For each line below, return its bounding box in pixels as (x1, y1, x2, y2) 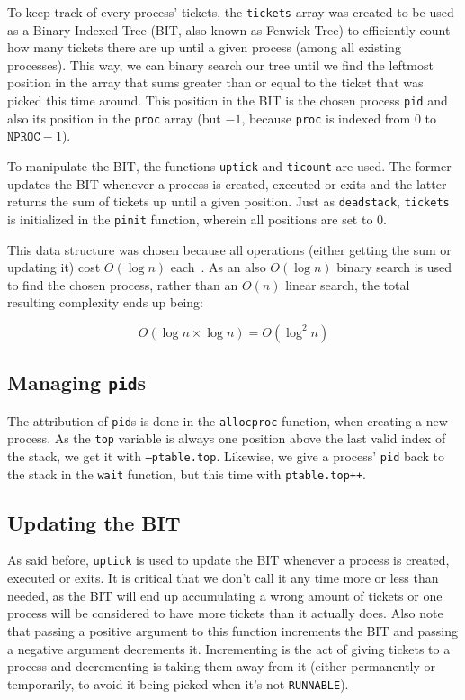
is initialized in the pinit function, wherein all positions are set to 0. (7, 209, 387, 228)
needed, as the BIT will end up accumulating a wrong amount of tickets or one (7, 586, 443, 605)
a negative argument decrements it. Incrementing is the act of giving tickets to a (7, 639, 451, 658)
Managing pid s (7, 368, 146, 396)
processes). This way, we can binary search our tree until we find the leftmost (7, 55, 434, 74)
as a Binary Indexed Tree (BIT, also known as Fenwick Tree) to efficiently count (7, 20, 451, 39)
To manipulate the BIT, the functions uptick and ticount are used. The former (7, 156, 452, 175)
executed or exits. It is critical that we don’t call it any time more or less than (7, 568, 439, 587)
